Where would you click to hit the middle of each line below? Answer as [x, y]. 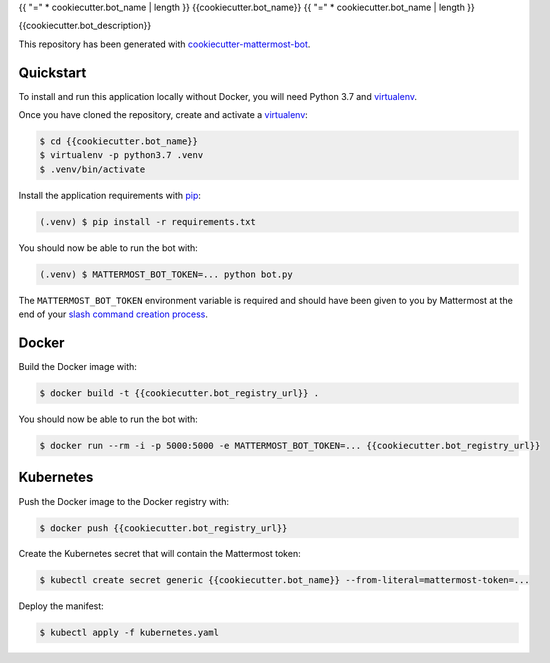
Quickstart [52, 72]
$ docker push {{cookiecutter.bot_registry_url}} [163, 528]
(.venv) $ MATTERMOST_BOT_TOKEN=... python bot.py [166, 274]
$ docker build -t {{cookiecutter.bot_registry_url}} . [179, 393]
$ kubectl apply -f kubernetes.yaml [129, 633]
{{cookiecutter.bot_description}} [85, 26]
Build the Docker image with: [77, 367]
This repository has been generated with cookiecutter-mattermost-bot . [164, 44]
